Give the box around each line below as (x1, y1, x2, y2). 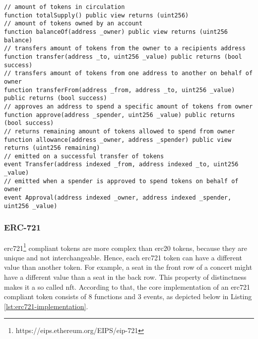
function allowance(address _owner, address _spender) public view (4, 136, 232, 143)
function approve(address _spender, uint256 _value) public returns (4, 111, 235, 118)
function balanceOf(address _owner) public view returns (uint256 (4, 28, 228, 35)
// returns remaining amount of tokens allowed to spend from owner (4, 127, 235, 135)
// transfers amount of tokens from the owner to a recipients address (4, 45, 246, 52)
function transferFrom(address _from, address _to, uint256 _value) (4, 86, 235, 94)
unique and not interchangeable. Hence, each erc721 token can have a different (4, 252, 242, 262)
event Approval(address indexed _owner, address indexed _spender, (4, 194, 232, 202)
